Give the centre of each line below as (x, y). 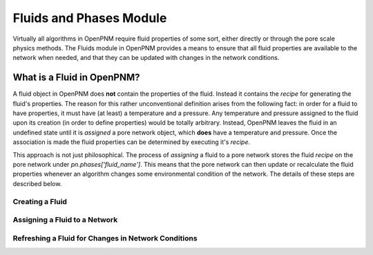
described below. (37, 183)
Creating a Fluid (40, 201)
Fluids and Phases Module (90, 18)
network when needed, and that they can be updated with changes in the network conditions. (146, 58)
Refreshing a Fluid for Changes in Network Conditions (105, 238)
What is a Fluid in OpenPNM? (76, 78)
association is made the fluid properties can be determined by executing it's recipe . (132, 142)
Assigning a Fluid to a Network (65, 220)
